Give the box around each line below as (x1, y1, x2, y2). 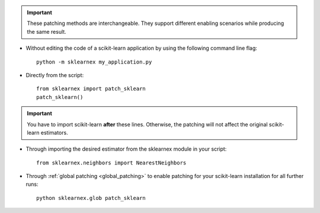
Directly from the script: (25, 71, 84, 78)
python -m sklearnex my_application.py (36, 58, 152, 65)
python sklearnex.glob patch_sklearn (36, 195, 146, 201)
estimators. (40, 129, 68, 136)
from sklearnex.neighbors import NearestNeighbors (36, 159, 187, 166)
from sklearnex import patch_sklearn (36, 85, 146, 92)
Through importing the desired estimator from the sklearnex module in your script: (25, 145, 227, 152)
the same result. (27, 28, 66, 35)
